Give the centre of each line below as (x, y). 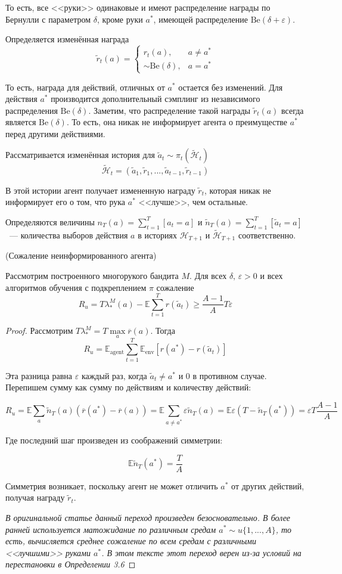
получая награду (35, 497)
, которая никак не (238, 190)
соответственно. (267, 235)
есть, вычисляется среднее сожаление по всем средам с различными (131, 541)
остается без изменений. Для (231, 87)
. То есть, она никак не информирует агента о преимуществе (177, 122)
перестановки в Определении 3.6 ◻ (71, 564)
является (21, 122)
